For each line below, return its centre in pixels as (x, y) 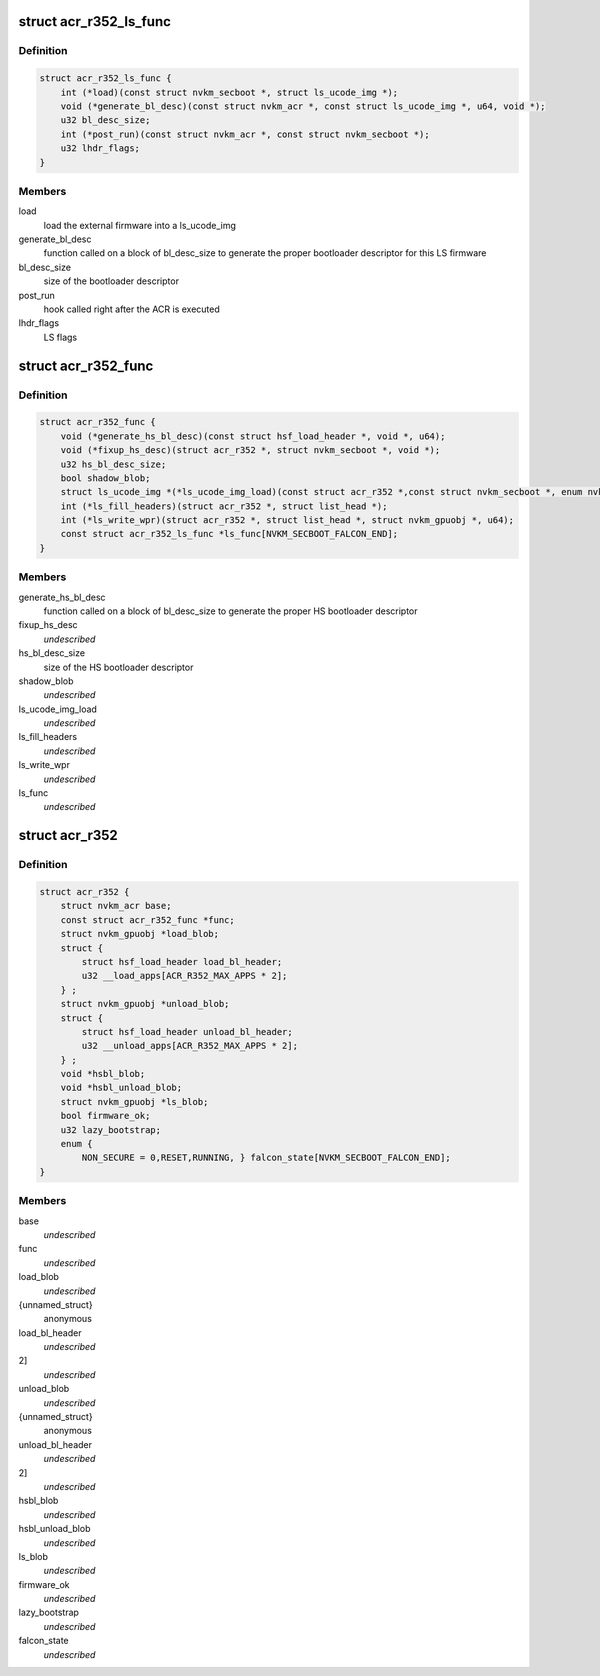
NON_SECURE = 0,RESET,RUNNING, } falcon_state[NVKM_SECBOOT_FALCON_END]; (266, 1158)
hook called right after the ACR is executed (131, 309)
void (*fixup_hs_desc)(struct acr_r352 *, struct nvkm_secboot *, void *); (250, 450)
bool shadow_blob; (105, 478)
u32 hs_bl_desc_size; (113, 464)
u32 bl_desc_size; (105, 120)
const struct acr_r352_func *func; (147, 919)
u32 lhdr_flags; (100, 148)
